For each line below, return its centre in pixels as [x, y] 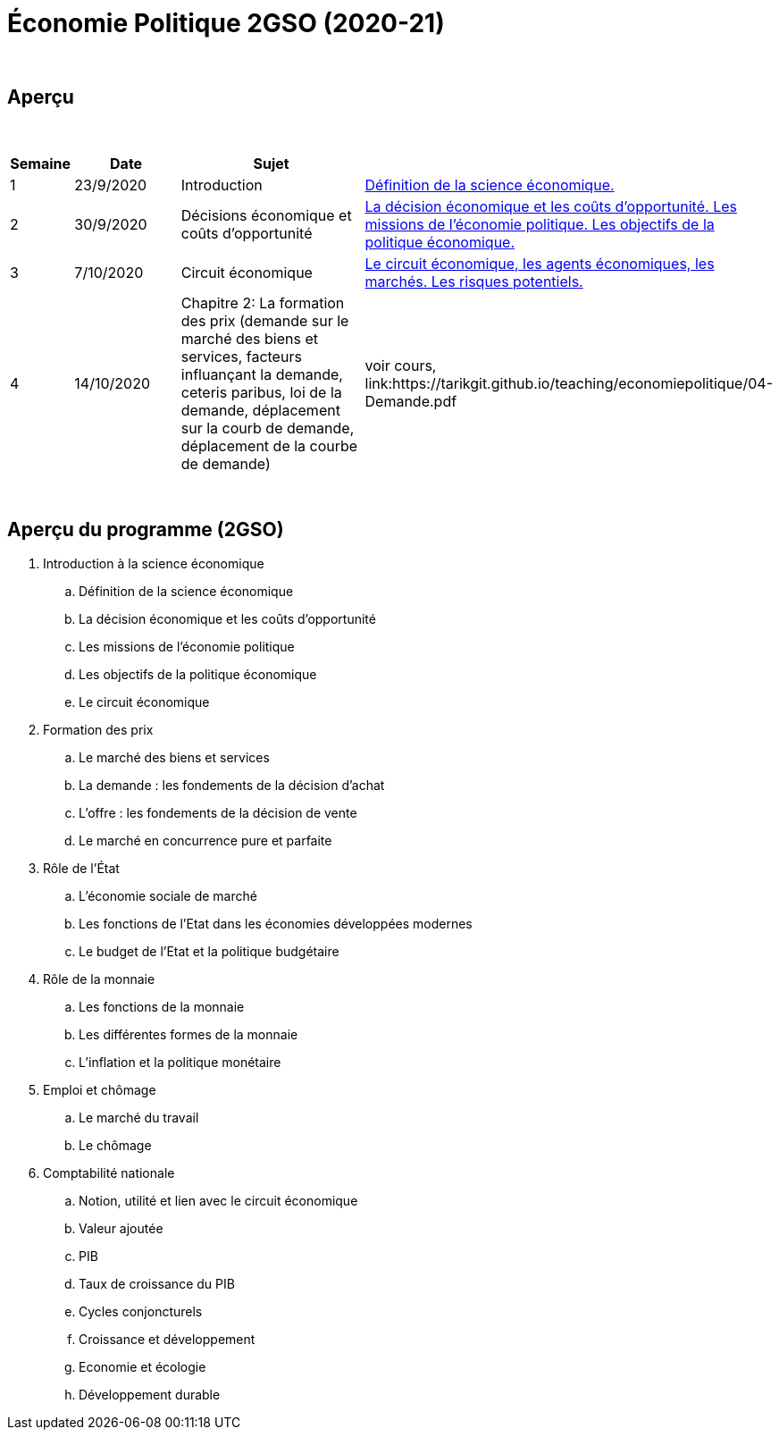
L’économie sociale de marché [168, 896]
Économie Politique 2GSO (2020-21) [226, 23]
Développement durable [150, 1395]
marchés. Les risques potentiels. [474, 281]
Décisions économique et [266, 215]
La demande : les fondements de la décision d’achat [232, 786]
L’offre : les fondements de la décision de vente [218, 813]
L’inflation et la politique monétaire [180, 1063]
